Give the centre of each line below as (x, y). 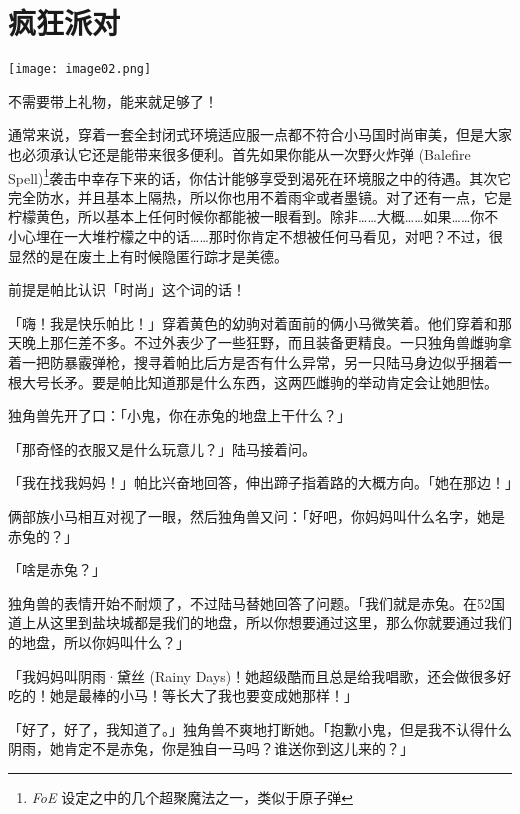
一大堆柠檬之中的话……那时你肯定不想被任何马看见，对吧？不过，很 (283, 236)
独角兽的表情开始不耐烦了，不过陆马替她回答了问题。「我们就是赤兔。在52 (249, 602)
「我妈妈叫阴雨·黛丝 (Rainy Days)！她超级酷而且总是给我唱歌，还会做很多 (253, 675)
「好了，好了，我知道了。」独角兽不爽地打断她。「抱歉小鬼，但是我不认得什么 (260, 728)
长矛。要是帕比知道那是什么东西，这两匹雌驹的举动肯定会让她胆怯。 (273, 381)
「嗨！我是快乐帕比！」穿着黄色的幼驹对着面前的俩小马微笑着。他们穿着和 (253, 322)
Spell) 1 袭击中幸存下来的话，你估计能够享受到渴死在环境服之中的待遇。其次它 (260, 176)
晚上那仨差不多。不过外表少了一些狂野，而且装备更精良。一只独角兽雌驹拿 (266, 342)
